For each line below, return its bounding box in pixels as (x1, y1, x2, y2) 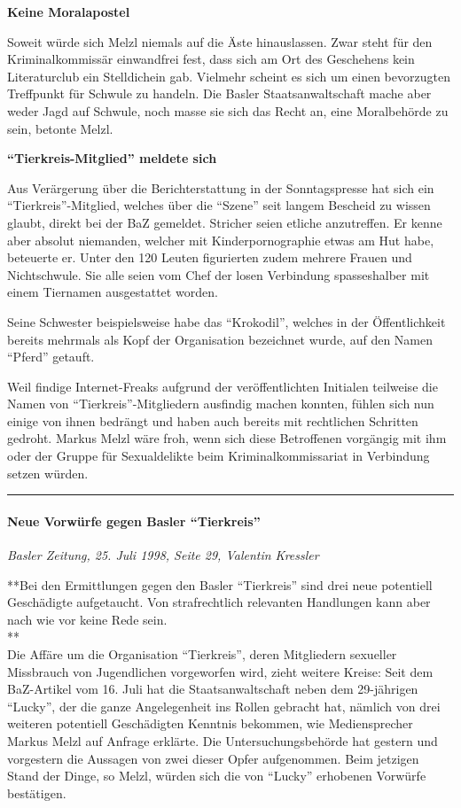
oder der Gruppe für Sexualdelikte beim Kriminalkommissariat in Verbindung (7, 447, 430, 465)
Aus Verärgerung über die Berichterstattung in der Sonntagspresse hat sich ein (7, 178, 434, 197)
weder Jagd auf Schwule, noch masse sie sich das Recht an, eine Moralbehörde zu (7, 101, 449, 120)
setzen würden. (7, 463, 89, 482)
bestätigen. (7, 783, 66, 802)
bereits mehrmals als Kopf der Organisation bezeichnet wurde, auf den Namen (7, 330, 434, 348)
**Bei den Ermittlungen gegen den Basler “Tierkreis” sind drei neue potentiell (7, 575, 433, 594)
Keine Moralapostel (7, 3, 130, 20)
